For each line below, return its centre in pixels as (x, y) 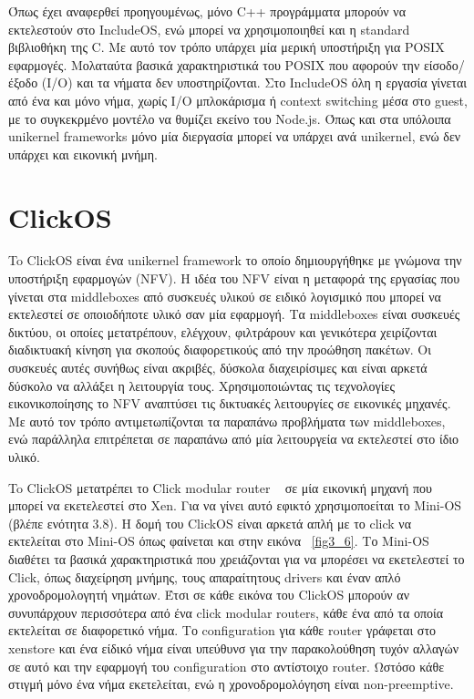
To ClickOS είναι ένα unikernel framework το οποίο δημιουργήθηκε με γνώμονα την (235, 260)
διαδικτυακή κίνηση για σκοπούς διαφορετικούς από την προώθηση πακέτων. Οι (220, 349)
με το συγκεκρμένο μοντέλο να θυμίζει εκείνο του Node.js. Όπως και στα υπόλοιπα (230, 118)
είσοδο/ (444, 64)
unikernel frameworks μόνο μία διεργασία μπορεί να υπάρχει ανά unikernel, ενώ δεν (235, 136)
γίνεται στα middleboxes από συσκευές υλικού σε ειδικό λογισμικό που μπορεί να (225, 296)
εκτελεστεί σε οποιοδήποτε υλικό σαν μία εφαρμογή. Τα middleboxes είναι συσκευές (234, 314)
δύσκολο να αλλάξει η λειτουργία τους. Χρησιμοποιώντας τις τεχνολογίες (201, 385)
